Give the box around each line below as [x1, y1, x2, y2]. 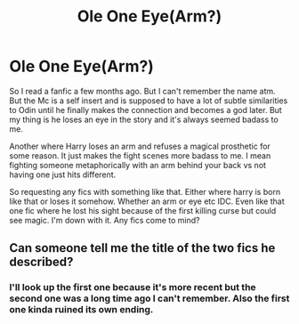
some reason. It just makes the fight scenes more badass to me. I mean [9, 150, 271, 161]
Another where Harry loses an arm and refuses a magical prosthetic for [9, 141, 271, 151]
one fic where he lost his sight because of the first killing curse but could [9, 205, 277, 215]
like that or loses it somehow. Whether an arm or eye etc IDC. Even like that [9, 196, 285, 207]
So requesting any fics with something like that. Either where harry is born [9, 186, 281, 197]
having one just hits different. [9, 169, 117, 180]
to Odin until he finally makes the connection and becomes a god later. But [9, 104, 282, 115]
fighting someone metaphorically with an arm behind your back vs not [9, 159, 267, 170]
